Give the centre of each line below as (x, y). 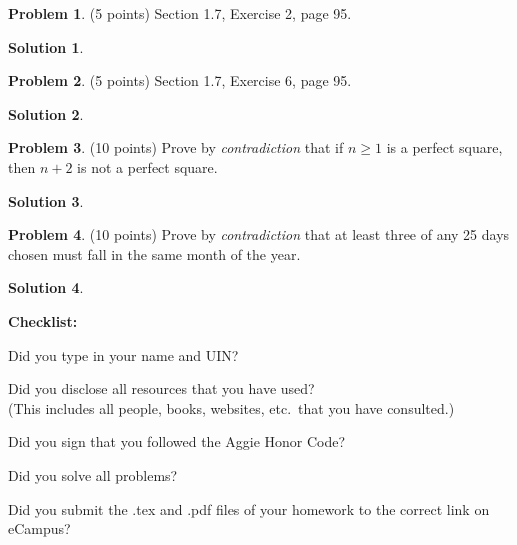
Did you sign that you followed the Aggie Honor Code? (177, 441)
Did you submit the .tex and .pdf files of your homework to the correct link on (249, 508)
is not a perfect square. (147, 166)
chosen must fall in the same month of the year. (154, 253)
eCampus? (39, 528)
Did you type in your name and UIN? (123, 354)
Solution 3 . (46, 200)
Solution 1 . (46, 46)
